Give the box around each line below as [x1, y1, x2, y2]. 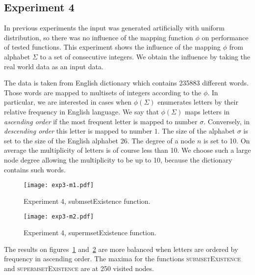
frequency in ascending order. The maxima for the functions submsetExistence [4, 253, 241, 264]
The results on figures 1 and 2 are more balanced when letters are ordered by [4, 244, 238, 254]
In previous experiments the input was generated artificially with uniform [4, 23, 225, 33]
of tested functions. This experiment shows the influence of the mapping [4, 42, 221, 52]
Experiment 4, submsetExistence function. [24, 195, 151, 206]
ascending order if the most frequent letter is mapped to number [4, 116, 198, 126]
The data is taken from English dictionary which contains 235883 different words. [4, 78, 249, 88]
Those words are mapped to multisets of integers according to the [4, 87, 202, 97]
